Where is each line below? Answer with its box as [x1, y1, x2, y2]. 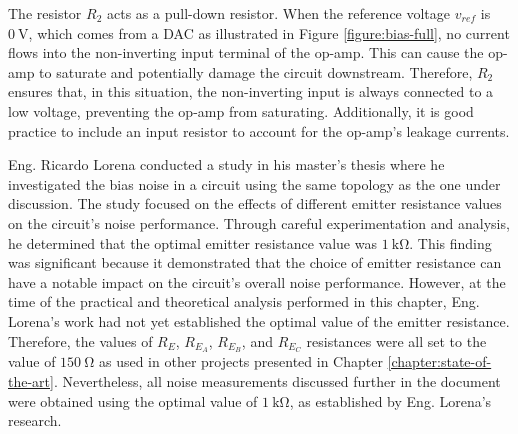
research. [8, 410, 62, 431]
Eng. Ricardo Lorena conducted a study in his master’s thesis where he [8, 154, 445, 175]
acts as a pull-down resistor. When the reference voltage [106, 3, 451, 23]
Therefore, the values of [8, 330, 153, 351]
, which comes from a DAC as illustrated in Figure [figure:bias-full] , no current [28, 22, 510, 43]
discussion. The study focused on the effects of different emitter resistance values [8, 193, 502, 214]
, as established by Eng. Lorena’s [289, 390, 492, 411]
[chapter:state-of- [387, 351, 492, 372]
